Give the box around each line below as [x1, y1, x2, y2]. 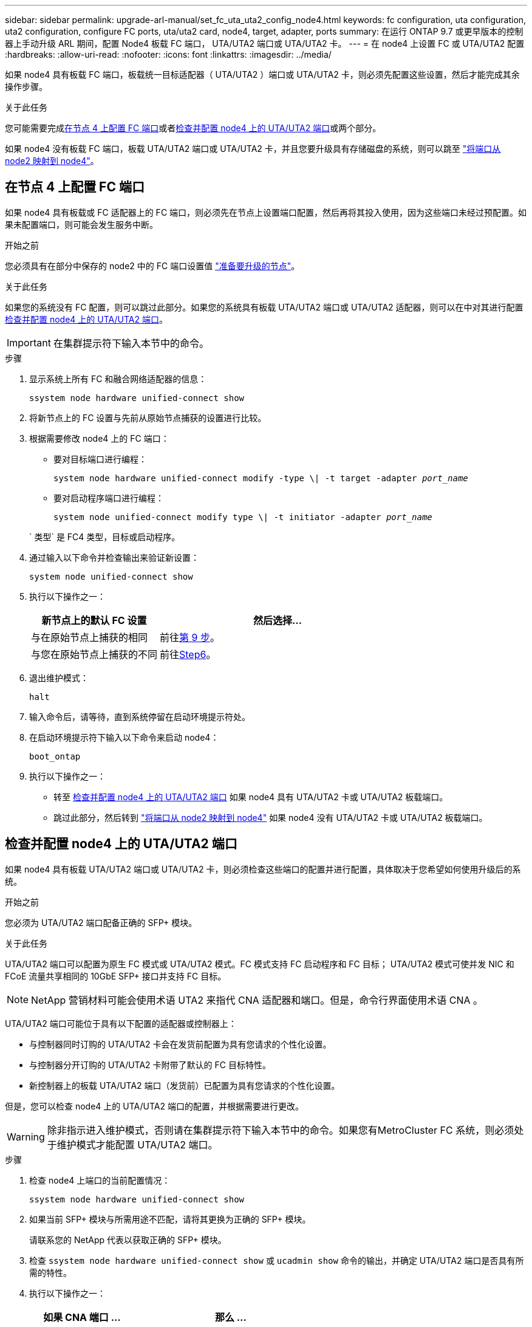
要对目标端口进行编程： [53, 453, 147, 464]
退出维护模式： [29, 672, 89, 683]
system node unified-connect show [29, 571, 193, 581]
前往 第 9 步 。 [160, 631, 220, 643]
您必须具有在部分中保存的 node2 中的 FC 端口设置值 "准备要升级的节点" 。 [5, 260, 300, 271]
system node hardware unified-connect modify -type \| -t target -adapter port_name [53, 473, 468, 483]
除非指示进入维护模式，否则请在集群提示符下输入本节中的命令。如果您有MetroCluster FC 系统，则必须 [47, 1123, 514, 1136]
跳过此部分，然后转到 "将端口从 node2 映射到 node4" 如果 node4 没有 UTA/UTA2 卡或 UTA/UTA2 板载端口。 [53, 812, 488, 823]
